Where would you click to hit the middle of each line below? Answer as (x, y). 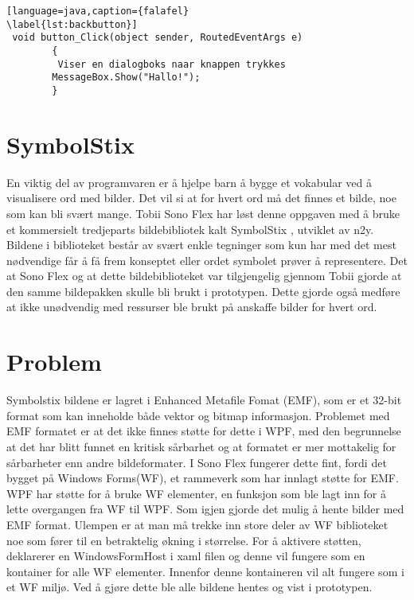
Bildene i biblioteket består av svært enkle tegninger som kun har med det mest (201, 245)
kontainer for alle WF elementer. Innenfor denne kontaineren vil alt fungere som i (205, 571)
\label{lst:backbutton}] (72, 24)
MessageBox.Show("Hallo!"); (126, 78)
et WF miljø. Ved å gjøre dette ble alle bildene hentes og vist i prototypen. (189, 587)
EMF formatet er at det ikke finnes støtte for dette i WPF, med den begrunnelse (204, 431)
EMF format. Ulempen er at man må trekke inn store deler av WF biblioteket (197, 524)
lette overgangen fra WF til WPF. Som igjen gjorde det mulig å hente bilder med (205, 509)
